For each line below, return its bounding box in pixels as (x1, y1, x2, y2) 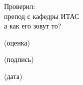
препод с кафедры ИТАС (4, 10, 79, 21)
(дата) (4, 70, 22, 81)
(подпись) (4, 54, 34, 64)
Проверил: (4, 1, 35, 11)
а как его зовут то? (4, 20, 61, 31)
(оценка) (4, 37, 30, 47)
